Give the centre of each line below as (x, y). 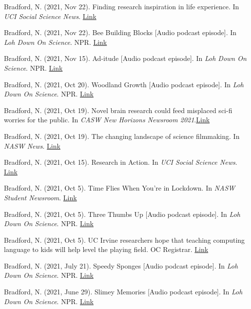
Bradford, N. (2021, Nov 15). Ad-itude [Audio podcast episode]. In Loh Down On (125, 58)
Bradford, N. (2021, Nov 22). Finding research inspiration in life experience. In (122, 6)
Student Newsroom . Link (40, 197)
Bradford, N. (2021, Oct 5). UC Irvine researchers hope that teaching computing (125, 240)
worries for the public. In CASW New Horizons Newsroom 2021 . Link (107, 120)
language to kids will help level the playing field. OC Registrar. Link (106, 249)
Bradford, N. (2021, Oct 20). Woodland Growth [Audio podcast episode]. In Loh (124, 84)
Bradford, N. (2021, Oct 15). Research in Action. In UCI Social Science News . (121, 162)
